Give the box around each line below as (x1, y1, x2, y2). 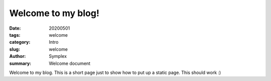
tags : (9, 32, 21, 38)
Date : (9, 25, 21, 31)
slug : (9, 46, 20, 52)
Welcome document (49, 60, 90, 66)
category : (9, 39, 31, 45)
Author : (9, 53, 26, 59)
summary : (9, 60, 32, 66)
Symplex (49, 53, 67, 59)
